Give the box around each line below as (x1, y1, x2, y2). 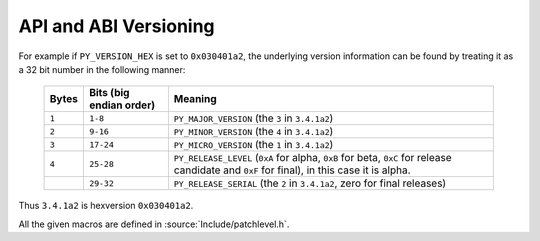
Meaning (173, 92, 217, 106)
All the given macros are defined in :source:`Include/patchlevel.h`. (18, 218, 290, 230)
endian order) (88, 98, 155, 112)
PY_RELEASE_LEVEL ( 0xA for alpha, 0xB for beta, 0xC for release (173, 151, 452, 165)
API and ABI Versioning (18, 15, 215, 37)
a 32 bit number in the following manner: (18, 63, 186, 75)
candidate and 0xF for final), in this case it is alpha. (173, 163, 411, 177)
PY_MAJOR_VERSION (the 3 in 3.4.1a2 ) (173, 111, 334, 125)
